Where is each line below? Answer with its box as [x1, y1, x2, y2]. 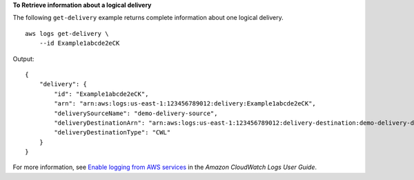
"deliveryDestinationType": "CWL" [54, 128, 171, 137]
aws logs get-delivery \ [25, 30, 109, 37]
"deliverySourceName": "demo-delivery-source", [54, 109, 218, 117]
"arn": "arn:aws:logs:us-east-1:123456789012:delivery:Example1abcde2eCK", [54, 100, 317, 108]
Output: [12, 54, 34, 63]
